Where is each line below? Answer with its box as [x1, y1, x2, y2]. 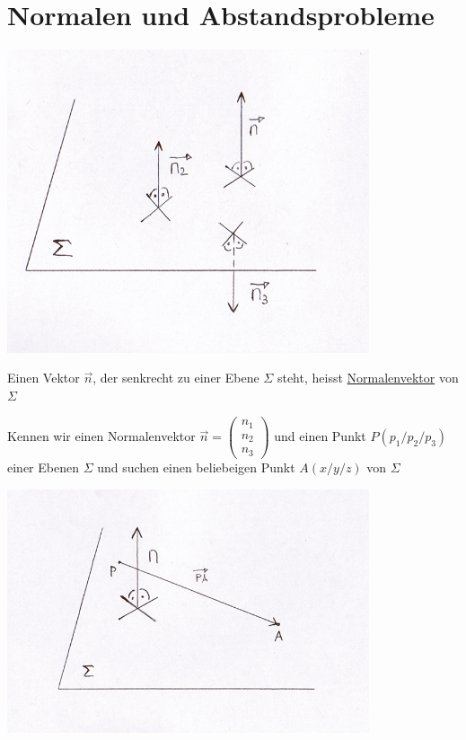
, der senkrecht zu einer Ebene [92, 368, 259, 387]
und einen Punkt [274, 427, 366, 445]
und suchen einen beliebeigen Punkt [97, 457, 295, 476]
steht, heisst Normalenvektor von [277, 368, 459, 387]
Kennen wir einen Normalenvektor [7, 427, 196, 445]
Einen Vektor [7, 368, 80, 387]
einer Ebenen [7, 457, 79, 476]
